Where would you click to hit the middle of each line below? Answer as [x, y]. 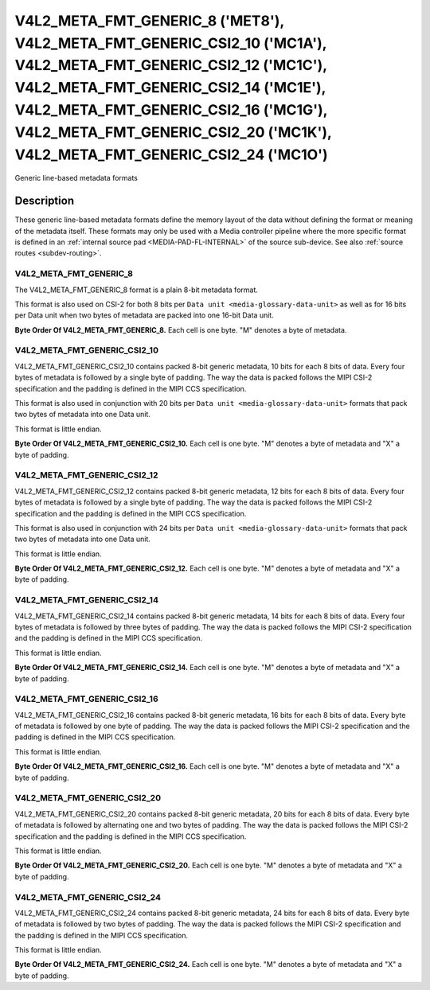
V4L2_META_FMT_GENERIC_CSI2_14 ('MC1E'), [170, 88]
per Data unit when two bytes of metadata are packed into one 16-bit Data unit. [144, 315]
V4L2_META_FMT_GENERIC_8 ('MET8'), [149, 21]
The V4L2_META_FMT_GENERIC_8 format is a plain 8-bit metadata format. [137, 290]
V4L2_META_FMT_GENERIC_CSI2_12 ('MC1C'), [171, 66]
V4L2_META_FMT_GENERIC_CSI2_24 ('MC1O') [171, 154]
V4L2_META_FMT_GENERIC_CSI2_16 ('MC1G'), [171, 109]
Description [45, 201]
